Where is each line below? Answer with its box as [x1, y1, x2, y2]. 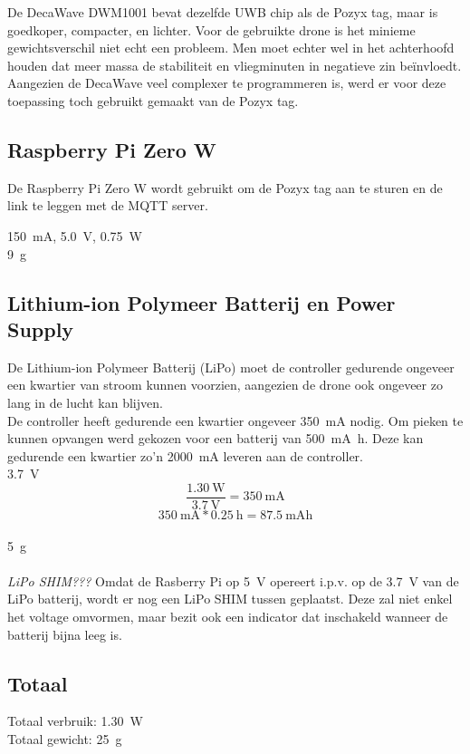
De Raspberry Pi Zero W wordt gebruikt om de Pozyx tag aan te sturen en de [7, 178, 443, 197]
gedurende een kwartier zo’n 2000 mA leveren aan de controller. [7, 446, 363, 465]
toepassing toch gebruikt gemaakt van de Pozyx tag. [7, 91, 299, 110]
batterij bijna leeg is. [7, 624, 122, 643]
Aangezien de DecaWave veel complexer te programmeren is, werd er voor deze [7, 73, 446, 92]
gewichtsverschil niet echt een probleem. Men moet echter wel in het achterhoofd [7, 38, 455, 57]
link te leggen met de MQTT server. [7, 196, 208, 215]
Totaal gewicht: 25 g [7, 729, 122, 748]
